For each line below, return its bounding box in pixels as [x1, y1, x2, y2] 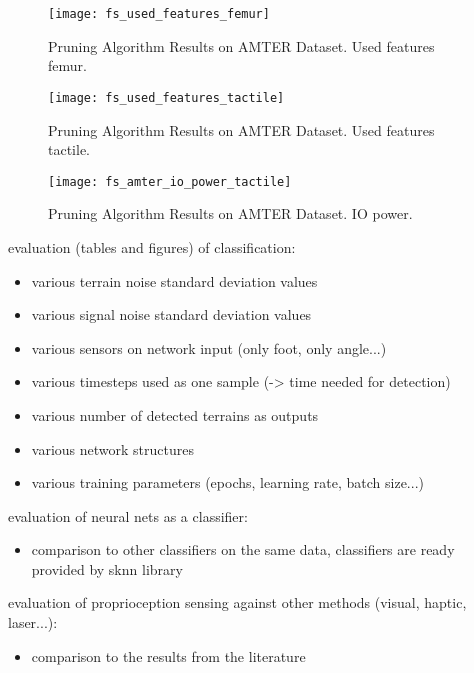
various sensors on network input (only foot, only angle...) [31, 337, 387, 358]
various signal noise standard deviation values [31, 304, 312, 325]
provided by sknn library [31, 558, 183, 579]
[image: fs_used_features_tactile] [48, 90, 285, 105]
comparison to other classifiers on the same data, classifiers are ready [31, 539, 455, 560]
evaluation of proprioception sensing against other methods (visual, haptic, [8, 592, 467, 613]
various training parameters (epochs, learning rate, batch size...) [31, 472, 424, 493]
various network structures [31, 438, 194, 459]
